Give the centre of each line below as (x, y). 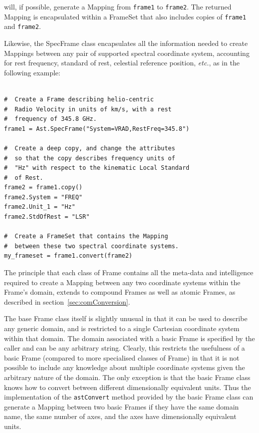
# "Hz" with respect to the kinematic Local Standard (97, 168)
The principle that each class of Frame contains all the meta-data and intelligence (129, 272)
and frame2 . (23, 26)
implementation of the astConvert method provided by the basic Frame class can (129, 397)
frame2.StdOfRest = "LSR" (47, 217)
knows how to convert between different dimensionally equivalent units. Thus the (128, 387)
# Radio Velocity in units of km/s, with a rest (88, 109)
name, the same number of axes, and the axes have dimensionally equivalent (120, 416)
